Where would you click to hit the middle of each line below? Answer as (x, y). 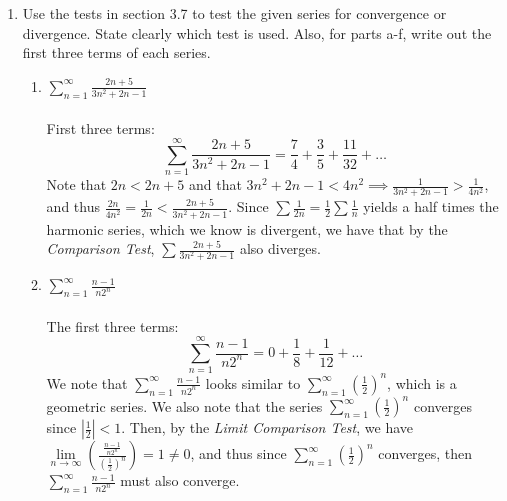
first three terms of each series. (116, 52)
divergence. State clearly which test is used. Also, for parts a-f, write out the (257, 32)
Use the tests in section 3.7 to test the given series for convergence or (234, 13)
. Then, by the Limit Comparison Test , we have (267, 427)
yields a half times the (431, 206)
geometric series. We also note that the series (184, 405)
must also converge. (180, 480)
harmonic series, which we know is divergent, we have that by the (247, 228)
